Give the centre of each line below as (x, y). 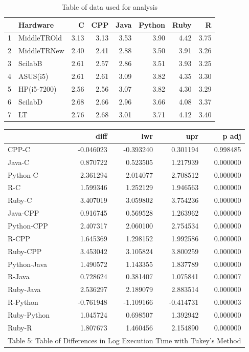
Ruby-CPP (25, 251)
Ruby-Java (24, 289)
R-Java (19, 276)
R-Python (23, 302)
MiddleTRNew (41, 50)
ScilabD (31, 101)
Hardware (36, 24)
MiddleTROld (40, 38)
